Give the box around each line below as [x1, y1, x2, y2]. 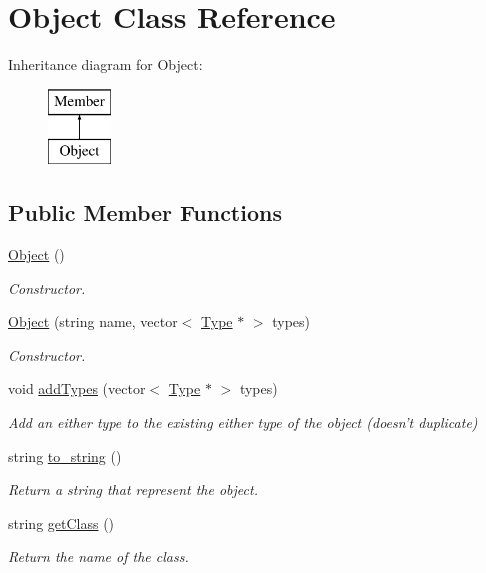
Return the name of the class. [8, 546, 189, 567]
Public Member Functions [8, 197, 282, 228]
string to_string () [8, 445, 122, 466]
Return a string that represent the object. [8, 479, 258, 500]
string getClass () [8, 512, 115, 533]
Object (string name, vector [8, 311, 178, 332]
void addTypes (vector [8, 378, 146, 399]
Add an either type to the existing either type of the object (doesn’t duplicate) [8, 412, 478, 433]
